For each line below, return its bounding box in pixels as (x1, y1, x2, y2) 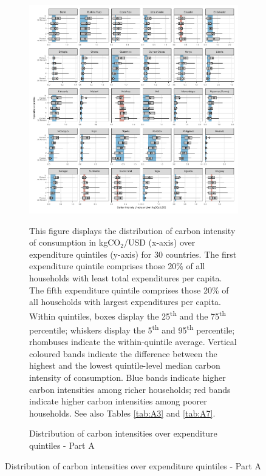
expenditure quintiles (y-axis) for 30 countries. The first (29, 247, 237, 260)
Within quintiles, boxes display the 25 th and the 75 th (29, 307, 227, 322)
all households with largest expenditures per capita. (29, 295, 221, 308)
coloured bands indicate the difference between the (29, 347, 217, 360)
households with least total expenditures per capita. (29, 271, 222, 284)
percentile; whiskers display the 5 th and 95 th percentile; (29, 322, 235, 336)
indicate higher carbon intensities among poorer (29, 395, 207, 407)
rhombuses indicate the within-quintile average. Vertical (29, 335, 237, 348)
